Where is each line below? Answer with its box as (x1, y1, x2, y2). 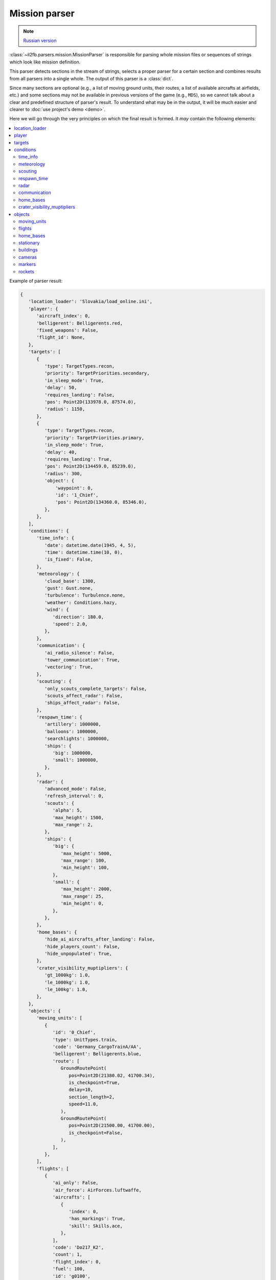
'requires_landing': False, (44, 392, 115, 398)
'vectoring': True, (44, 664, 94, 670)
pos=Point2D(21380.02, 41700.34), (68, 1073, 155, 1078)
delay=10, (68, 1087, 94, 1093)
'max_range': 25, (60, 893, 104, 899)
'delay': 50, (44, 385, 77, 391)
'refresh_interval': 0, (44, 793, 104, 799)
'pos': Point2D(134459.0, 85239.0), (44, 463, 136, 470)
